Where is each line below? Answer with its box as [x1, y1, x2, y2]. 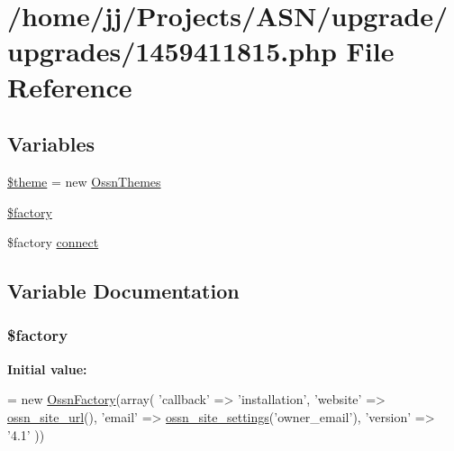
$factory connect [7, 233, 99, 252]
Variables [7, 130, 95, 158]
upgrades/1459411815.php [7, 32, 337, 69]
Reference [7, 68, 132, 105]
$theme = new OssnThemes [7, 171, 161, 190]
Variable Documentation [7, 277, 240, 305]
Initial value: [7, 359, 87, 378]
